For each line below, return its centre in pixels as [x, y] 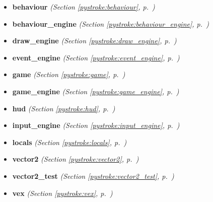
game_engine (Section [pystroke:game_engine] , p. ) [96, 91]
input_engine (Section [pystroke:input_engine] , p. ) [96, 125]
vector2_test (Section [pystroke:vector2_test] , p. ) [93, 176]
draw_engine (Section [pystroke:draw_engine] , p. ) [94, 41]
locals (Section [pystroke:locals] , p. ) [69, 142]
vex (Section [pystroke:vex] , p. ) [62, 193]
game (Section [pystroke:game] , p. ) [69, 74]
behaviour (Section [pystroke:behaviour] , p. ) [84, 7]
